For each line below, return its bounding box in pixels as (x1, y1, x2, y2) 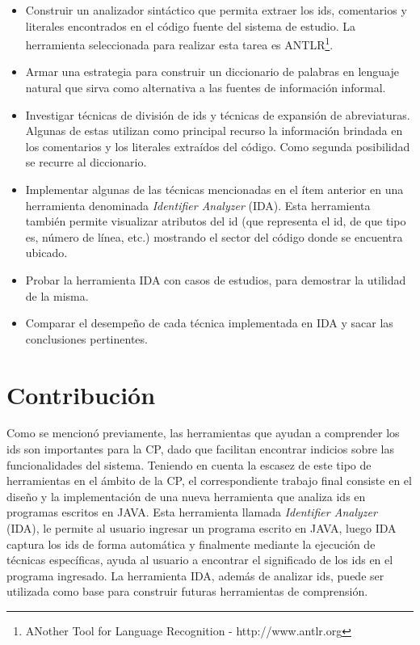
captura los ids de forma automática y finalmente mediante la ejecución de (6, 535, 376, 552)
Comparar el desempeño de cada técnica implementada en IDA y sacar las (25, 314, 393, 331)
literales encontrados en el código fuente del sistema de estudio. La (25, 17, 355, 34)
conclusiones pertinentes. (25, 330, 148, 347)
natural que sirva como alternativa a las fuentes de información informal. (25, 79, 386, 96)
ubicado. (25, 244, 68, 261)
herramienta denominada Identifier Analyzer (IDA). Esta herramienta (25, 196, 371, 213)
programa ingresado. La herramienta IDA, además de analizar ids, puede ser (6, 567, 384, 584)
